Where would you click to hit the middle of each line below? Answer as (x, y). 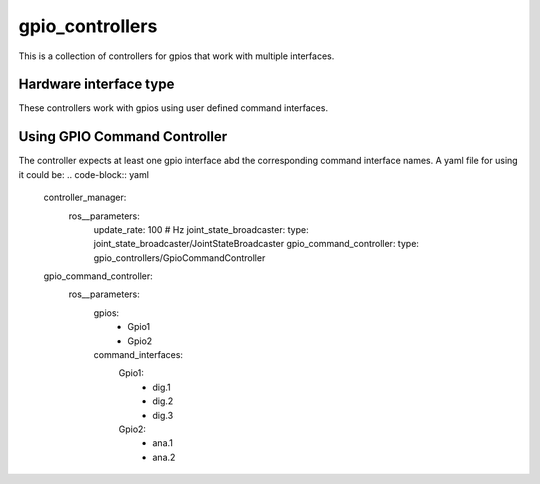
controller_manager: (85, 197)
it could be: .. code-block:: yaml (84, 174)
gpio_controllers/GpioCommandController (179, 257)
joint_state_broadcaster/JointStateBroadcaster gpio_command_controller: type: (256, 244)
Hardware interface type (96, 84)
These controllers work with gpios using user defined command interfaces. (173, 108)
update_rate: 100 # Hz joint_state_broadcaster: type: (201, 229)
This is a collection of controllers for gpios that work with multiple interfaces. (176, 56)
